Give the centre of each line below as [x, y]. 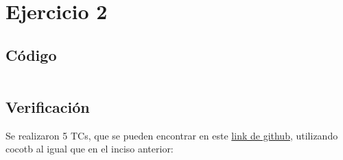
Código [31, 54]
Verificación [48, 106]
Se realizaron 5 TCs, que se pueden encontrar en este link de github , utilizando [172, 135]
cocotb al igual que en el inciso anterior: [90, 149]
